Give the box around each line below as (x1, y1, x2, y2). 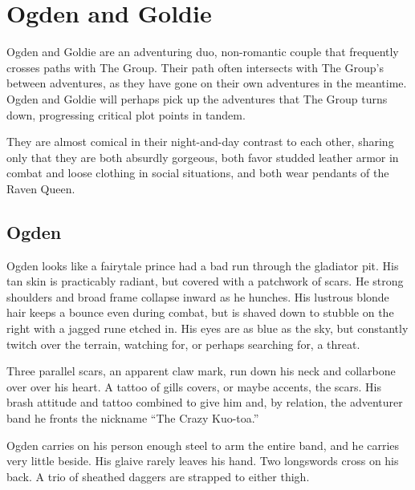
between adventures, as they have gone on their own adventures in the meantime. (6, 75, 407, 91)
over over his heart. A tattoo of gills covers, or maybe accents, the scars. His (6, 378, 381, 395)
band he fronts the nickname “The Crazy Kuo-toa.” (6, 410, 259, 427)
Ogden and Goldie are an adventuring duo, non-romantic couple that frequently (6, 43, 399, 60)
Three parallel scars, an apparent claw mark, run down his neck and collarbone (6, 362, 396, 379)
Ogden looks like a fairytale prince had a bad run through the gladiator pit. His (6, 257, 399, 273)
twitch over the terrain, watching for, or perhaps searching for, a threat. (6, 335, 360, 352)
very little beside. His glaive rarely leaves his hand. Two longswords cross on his (6, 452, 399, 469)
